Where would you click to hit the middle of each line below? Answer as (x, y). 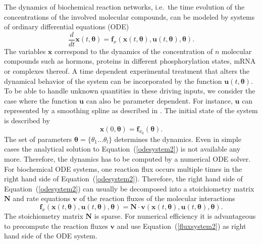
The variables (25, 51)
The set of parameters (38, 139)
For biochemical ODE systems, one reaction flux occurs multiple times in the (123, 168)
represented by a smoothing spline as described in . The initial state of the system (131, 110)
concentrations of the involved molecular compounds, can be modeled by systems (129, 16)
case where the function (41, 100)
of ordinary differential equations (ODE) (67, 27)
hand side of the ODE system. (51, 236)
